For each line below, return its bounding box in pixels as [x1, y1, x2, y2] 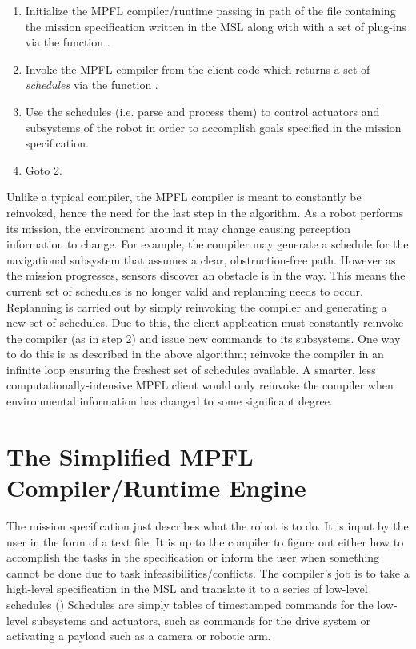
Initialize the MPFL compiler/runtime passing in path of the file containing [25, 2, 396, 18]
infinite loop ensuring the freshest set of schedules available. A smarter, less [6, 361, 376, 377]
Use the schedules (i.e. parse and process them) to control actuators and [25, 103, 380, 119]
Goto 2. [25, 161, 62, 178]
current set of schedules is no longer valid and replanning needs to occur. [6, 282, 363, 299]
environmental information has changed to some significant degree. [6, 393, 333, 409]
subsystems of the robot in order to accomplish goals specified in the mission [25, 119, 402, 135]
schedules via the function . [25, 76, 158, 93]
